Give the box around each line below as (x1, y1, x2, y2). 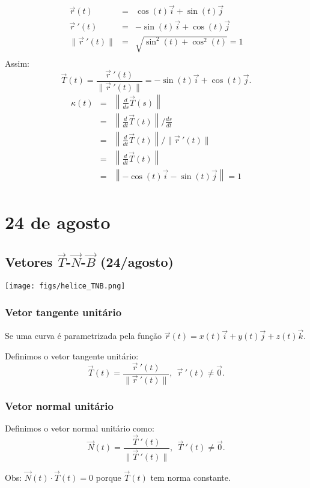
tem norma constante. (150, 471, 231, 484)
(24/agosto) (100, 252, 174, 271)
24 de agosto (5, 210, 111, 234)
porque (96, 471, 121, 484)
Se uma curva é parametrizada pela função (5, 329, 162, 342)
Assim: (5, 57, 29, 70)
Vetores (5, 252, 53, 271)
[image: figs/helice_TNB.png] (5, 282, 126, 291)
